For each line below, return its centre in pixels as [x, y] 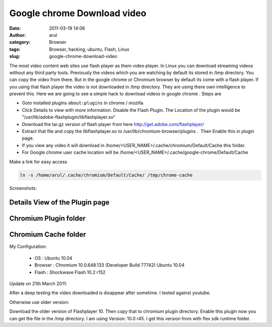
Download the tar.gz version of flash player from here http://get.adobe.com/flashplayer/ [113, 124]
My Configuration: [28, 246]
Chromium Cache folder [48, 235]
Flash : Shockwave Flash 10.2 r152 [70, 272]
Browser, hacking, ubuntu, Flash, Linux [89, 49]
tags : [15, 49]
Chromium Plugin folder [47, 218]
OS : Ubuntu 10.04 [53, 258]
